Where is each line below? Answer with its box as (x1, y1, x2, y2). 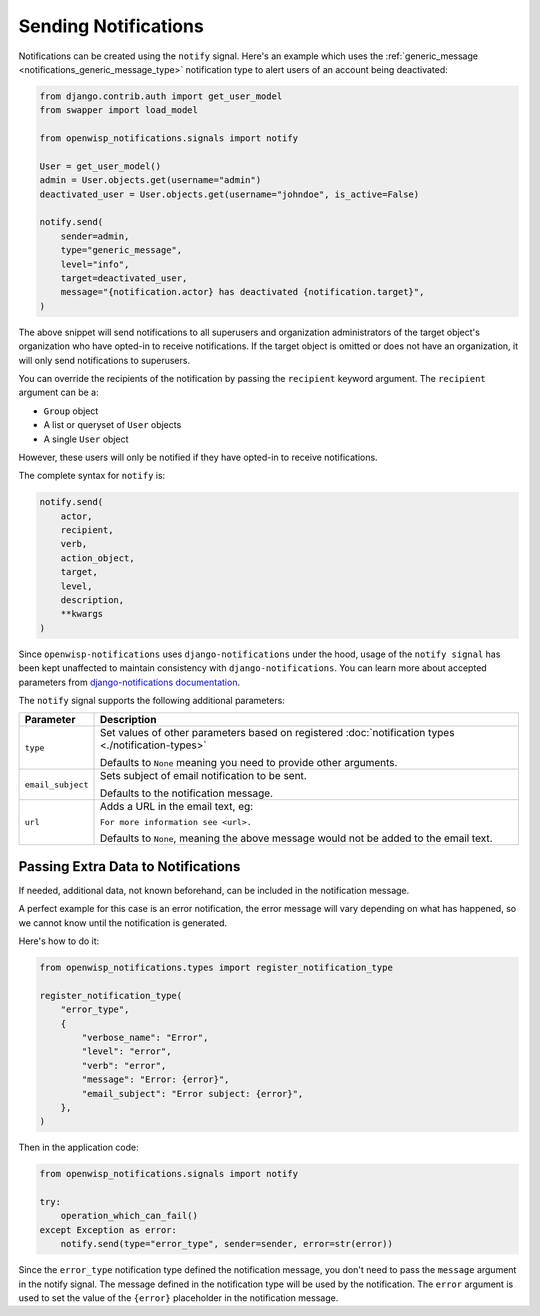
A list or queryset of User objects (43, 419, 182, 431)
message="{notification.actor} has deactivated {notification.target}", (60, 286, 425, 298)
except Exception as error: (39, 1224, 177, 1235)
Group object (43, 405, 99, 417)
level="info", (60, 258, 130, 270)
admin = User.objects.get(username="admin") (39, 175, 262, 186)
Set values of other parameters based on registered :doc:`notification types (99, 726, 455, 740)
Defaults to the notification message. (99, 786, 274, 800)
